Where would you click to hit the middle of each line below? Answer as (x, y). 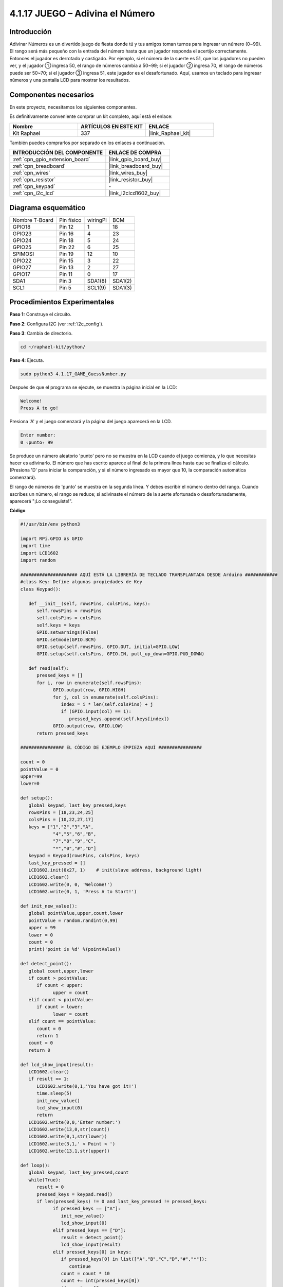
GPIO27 (22, 267)
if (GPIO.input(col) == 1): (96, 711)
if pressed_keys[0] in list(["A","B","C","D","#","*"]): (134, 1259)
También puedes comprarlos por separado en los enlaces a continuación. (87, 143)
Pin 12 (67, 227)
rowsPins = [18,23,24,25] (61, 812)
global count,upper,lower (61, 971)
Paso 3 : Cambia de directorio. (41, 333)
